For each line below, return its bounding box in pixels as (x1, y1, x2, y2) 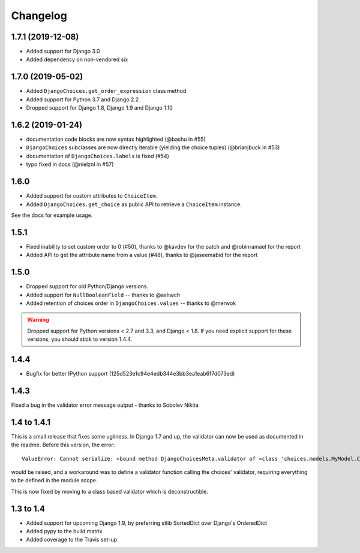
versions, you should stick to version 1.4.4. (27, 336, 133, 343)
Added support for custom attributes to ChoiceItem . (26, 192, 158, 200)
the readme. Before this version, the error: (11, 441, 115, 449)
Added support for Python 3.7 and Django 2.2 (26, 96, 139, 103)
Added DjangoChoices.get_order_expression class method (26, 87, 187, 95)
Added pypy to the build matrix (26, 528, 103, 535)
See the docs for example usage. (11, 211, 93, 219)
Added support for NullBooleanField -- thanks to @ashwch (26, 291, 180, 298)
